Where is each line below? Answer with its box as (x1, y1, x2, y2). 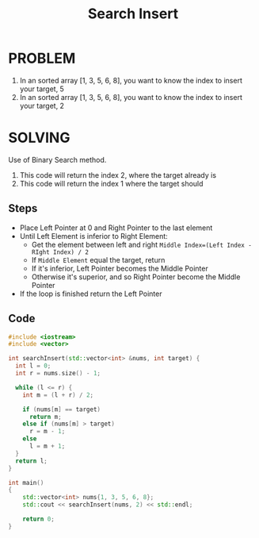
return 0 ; (22, 515, 55, 523)
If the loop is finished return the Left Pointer (19, 289, 162, 298)
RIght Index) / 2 (31, 248, 90, 256)
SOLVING (8, 129, 70, 147)
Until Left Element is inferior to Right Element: (19, 231, 168, 240)
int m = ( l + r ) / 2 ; (22, 390, 93, 399)
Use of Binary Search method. (8, 155, 107, 164)
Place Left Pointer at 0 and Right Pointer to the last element (19, 223, 213, 232)
